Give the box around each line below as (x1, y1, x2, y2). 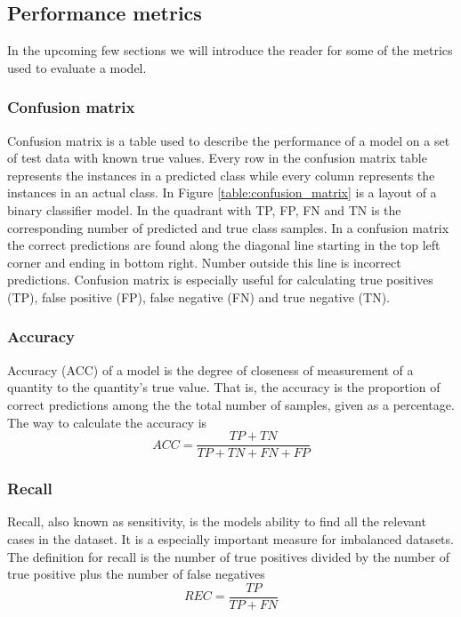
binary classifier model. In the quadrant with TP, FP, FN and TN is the (7, 200, 401, 219)
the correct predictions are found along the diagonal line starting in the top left (7, 236, 441, 254)
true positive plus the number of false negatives (7, 565, 265, 583)
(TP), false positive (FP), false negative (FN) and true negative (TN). (7, 287, 390, 306)
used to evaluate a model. (7, 58, 147, 76)
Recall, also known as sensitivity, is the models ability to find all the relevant (7, 512, 426, 531)
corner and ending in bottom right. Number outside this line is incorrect (7, 252, 401, 271)
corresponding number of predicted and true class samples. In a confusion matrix (7, 218, 449, 236)
